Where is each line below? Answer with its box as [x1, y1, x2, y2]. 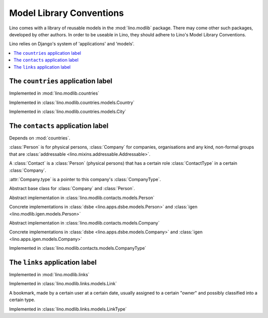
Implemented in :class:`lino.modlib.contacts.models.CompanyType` [9, 245, 146, 251]
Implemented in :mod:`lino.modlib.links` [9, 272, 90, 278]
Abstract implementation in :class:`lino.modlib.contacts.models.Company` [9, 220, 160, 226]
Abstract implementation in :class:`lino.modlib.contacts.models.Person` [9, 195, 155, 201]
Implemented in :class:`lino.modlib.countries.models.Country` [9, 100, 135, 106]
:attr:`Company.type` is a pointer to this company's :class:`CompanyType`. [9, 177, 161, 183]
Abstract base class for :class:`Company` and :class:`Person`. [9, 186, 135, 192]
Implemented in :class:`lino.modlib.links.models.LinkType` [9, 306, 127, 312]
